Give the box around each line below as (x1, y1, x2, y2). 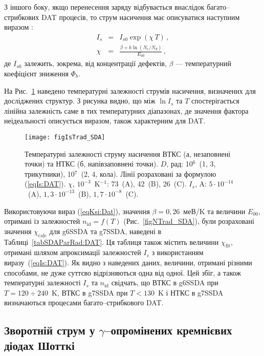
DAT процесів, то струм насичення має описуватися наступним (41, 11, 240, 22)
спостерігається (191, 95, 239, 106)
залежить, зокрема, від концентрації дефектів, (24, 58, 167, 69)
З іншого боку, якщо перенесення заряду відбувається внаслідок (4, 2, 205, 12)
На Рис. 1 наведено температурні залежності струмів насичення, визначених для (4, 85, 256, 96)
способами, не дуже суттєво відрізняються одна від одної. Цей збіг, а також (4, 267, 241, 278)
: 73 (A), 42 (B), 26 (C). (106, 178, 187, 189)
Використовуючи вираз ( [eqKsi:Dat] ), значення (4, 205, 150, 216)
